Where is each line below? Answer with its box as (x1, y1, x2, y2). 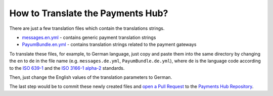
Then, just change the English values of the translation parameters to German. (9, 74, 172, 80)
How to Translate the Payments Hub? (9, 8, 168, 19)
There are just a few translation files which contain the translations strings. (9, 25, 165, 31)
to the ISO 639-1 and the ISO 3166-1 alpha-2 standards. (9, 65, 125, 71)
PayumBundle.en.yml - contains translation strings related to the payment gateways (22, 41, 197, 47)
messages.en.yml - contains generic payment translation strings (22, 34, 156, 40)
